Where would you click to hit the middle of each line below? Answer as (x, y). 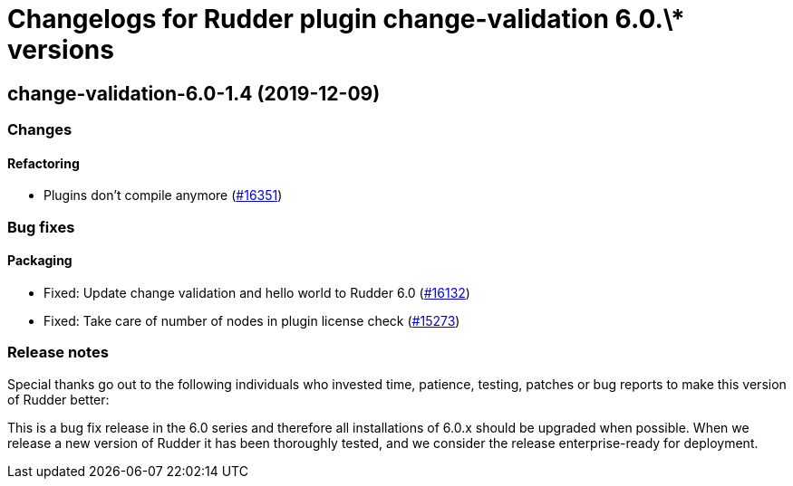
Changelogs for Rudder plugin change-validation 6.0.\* (346, 19)
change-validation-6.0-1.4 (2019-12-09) (194, 93)
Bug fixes (41, 227)
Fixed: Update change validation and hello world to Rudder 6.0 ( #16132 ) (257, 292)
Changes (40, 130)
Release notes (58, 353)
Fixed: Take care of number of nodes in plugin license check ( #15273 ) (252, 320)
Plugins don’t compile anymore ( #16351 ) (163, 195)
